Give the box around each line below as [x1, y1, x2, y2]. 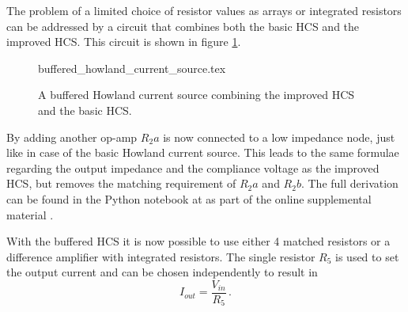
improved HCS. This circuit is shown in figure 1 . [6, 33, 241, 50]
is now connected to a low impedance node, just [163, 128, 395, 145]
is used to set [335, 248, 399, 264]
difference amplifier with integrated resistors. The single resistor [6, 248, 315, 264]
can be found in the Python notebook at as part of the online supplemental [6, 190, 372, 207]
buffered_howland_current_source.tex [38, 59, 226, 76]
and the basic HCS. [38, 101, 132, 118]
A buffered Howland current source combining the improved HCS [38, 86, 355, 103]
